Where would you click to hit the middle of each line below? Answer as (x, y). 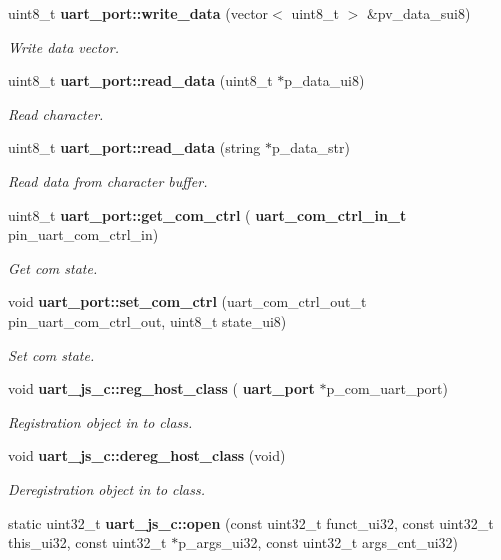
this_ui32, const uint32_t (87, 542)
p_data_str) (310, 147)
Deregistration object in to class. (107, 488)
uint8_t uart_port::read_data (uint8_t (140, 80)
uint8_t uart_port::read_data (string (134, 147)
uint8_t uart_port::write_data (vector (138, 13)
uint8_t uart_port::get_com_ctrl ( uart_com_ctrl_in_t (207, 214)
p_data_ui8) (324, 80)
